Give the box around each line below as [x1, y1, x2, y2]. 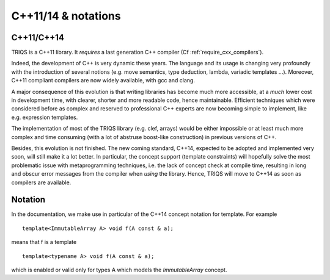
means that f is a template [11, 239, 77, 246]
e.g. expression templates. [11, 113, 78, 121]
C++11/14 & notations [11, 9, 122, 23]
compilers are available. [11, 179, 71, 186]
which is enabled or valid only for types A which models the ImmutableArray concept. [11, 266, 227, 273]
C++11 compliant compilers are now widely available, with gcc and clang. [11, 77, 196, 84]
